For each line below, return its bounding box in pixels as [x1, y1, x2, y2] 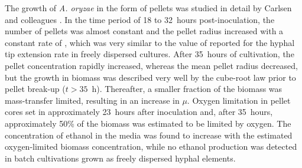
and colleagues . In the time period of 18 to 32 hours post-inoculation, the [5, 13, 275, 25]
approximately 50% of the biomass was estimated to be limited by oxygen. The [5, 117, 291, 129]
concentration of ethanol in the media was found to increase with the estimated [5, 129, 293, 141]
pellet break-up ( [5, 83, 66, 95]
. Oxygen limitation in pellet [187, 94, 291, 106]
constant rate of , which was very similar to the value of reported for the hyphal [5, 36, 295, 48]
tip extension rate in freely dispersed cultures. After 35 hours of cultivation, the [5, 48, 294, 60]
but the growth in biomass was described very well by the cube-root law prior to [5, 71, 296, 83]
